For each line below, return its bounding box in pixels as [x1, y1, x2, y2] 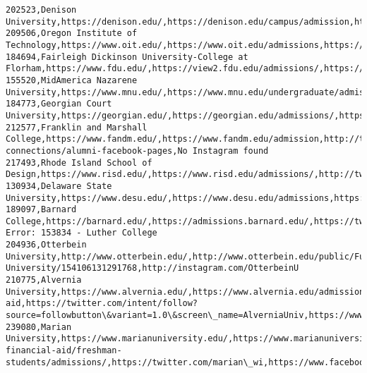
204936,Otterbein [6, 240, 87, 250]
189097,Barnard [6, 204, 77, 215]
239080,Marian [6, 322, 72, 332]
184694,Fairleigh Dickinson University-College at [6, 51, 248, 62]
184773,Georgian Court [6, 99, 112, 109]
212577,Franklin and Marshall [6, 122, 148, 133]
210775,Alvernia [6, 275, 82, 286]
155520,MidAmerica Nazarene [6, 75, 138, 85]
